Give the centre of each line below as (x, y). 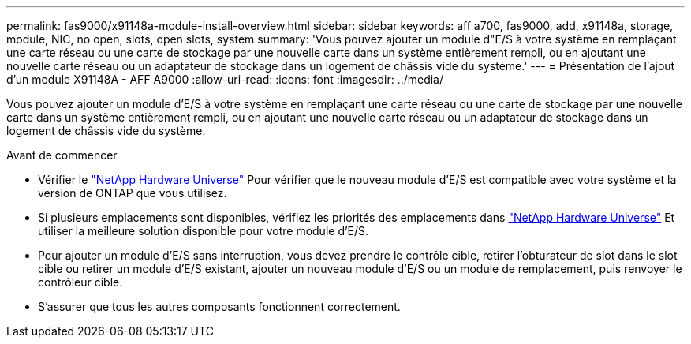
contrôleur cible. (80, 282)
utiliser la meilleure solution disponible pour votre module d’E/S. (204, 231)
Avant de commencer (62, 155)
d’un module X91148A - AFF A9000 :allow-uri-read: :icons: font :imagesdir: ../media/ (225, 79)
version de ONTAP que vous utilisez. (133, 193)
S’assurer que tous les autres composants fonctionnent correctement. (219, 307)
